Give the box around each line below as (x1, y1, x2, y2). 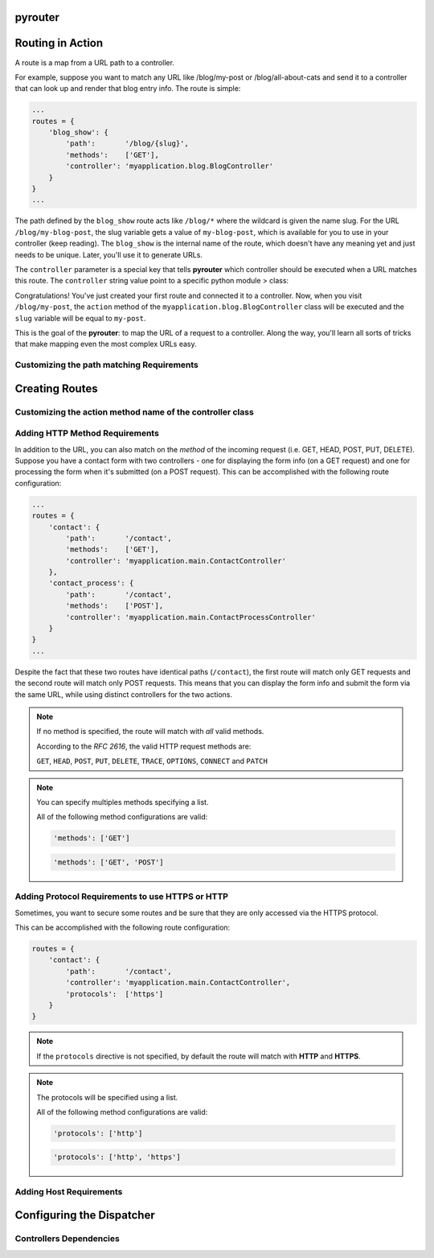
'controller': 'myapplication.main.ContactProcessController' (65, 613, 317, 621)
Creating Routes (14, 382, 98, 395)
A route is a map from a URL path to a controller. (14, 57, 174, 68)
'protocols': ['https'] (65, 989, 164, 998)
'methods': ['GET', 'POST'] (53, 857, 164, 867)
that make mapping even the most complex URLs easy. (14, 339, 197, 349)
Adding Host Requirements (14, 1186, 123, 1197)
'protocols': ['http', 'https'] (53, 1153, 181, 1162)
